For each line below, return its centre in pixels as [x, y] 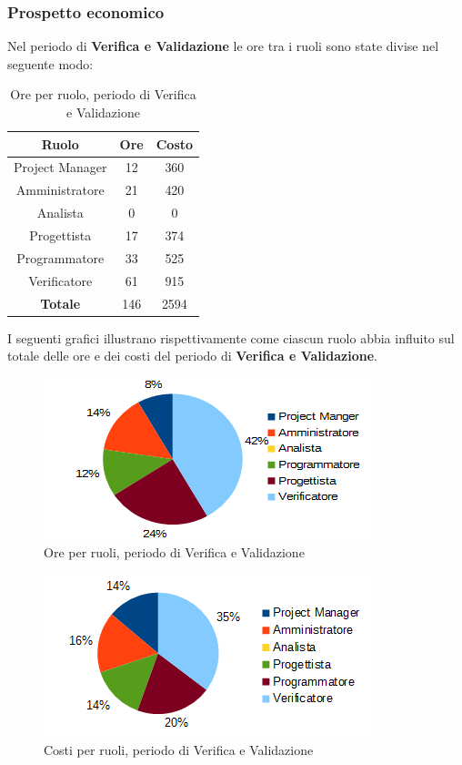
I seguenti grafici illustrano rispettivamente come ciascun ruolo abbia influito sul [231, 337]
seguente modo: [50, 63]
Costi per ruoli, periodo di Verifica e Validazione [179, 749]
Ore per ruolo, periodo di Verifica [103, 94]
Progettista [60, 235]
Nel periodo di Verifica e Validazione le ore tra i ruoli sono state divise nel [223, 46]
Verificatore [60, 280]
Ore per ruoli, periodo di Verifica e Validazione [174, 552]
